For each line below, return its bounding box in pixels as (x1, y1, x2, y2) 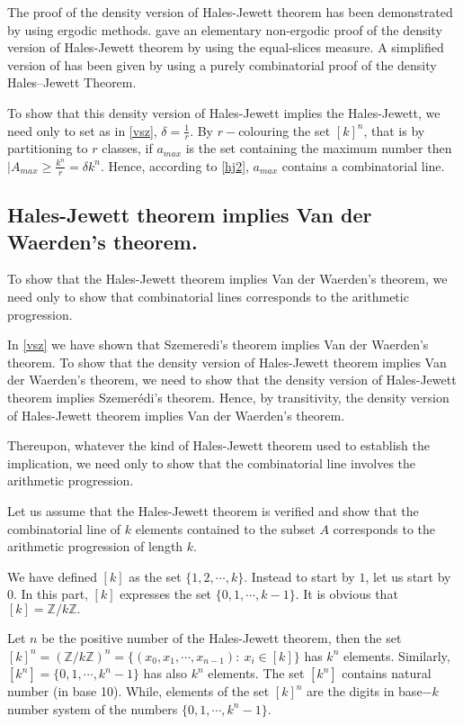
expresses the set (120, 585, 212, 603)
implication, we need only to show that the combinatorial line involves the (7, 453, 416, 472)
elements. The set (208, 664, 305, 683)
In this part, (21, 585, 88, 603)
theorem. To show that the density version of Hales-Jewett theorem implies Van (7, 352, 447, 371)
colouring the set (238, 121, 331, 140)
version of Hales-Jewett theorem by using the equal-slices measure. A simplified (7, 38, 444, 57)
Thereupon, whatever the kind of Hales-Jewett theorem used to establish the (7, 436, 430, 455)
